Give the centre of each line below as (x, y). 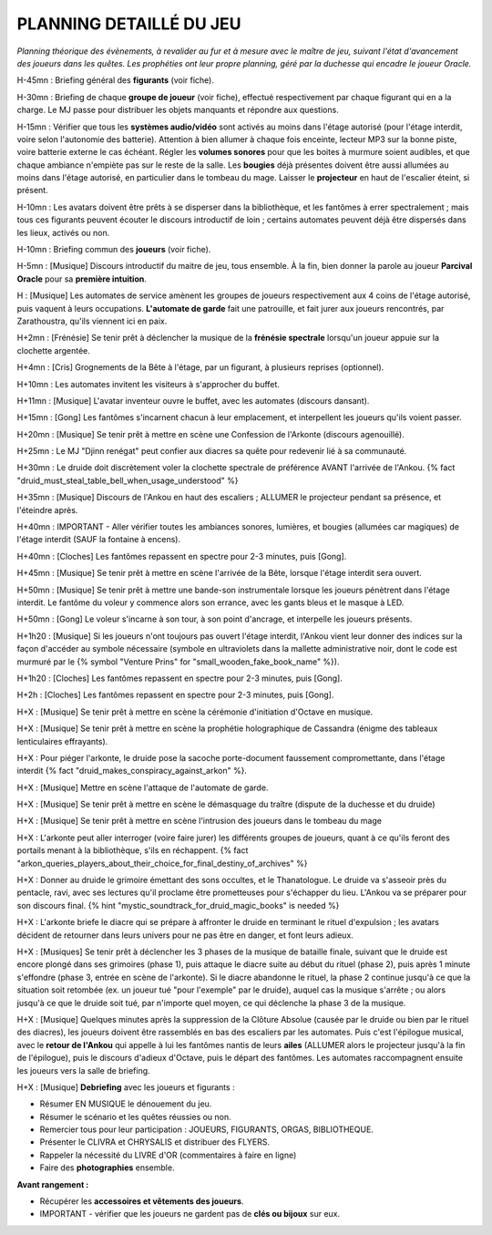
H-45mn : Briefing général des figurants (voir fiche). (115, 80)
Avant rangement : (53, 1184)
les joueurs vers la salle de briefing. (83, 1070)
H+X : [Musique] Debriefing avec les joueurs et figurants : (126, 1087)
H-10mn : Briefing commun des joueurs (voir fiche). (114, 250)
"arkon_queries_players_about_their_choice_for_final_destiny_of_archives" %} (162, 863)
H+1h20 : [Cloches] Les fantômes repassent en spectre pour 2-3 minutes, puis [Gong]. (180, 678)
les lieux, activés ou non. (63, 232)
